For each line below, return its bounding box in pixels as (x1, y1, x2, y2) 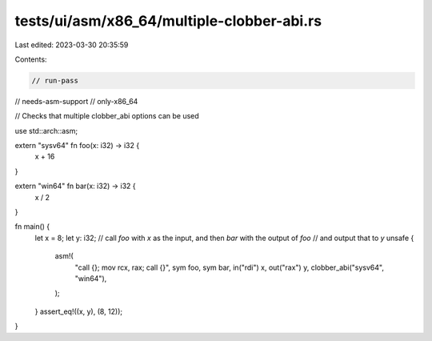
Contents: (14, 54, 47, 64)
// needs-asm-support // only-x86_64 (14, 96, 138, 106)
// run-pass (31, 76, 79, 85)
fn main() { (14, 222, 50, 231)
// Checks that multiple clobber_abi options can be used (14, 111, 199, 121)
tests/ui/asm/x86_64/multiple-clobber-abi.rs (14, 12, 322, 30)
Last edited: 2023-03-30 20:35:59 (14, 40, 129, 50)
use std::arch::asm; (14, 126, 78, 135)
